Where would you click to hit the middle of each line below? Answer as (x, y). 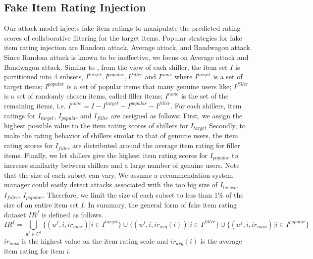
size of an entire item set (41, 205)
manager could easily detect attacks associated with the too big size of (111, 184)
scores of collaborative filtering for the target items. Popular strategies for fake (123, 37)
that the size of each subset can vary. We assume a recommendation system (119, 175)
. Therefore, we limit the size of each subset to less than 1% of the (143, 194)
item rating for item (34, 251)
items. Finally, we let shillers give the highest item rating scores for (106, 155)
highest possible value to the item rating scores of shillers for (96, 125)
